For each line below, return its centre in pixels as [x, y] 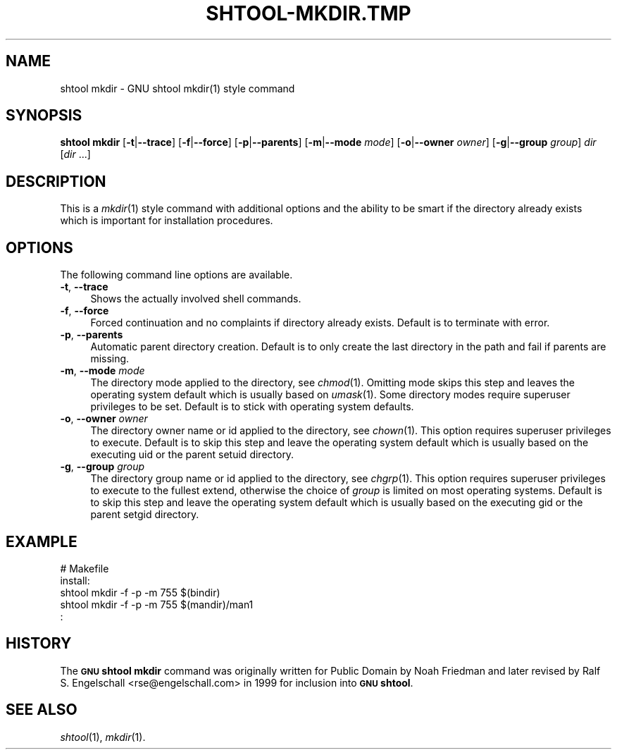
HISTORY [39, 644]
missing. [110, 359]
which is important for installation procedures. [167, 221]
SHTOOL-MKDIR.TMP [308, 13]
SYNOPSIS [44, 116]
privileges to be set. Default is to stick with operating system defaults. [252, 407]
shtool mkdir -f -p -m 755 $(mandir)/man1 [157, 604]
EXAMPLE [42, 541]
